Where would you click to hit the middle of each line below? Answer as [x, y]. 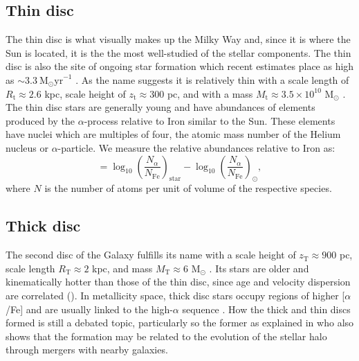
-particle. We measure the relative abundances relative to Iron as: [196, 147]
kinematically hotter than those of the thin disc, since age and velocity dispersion [178, 282]
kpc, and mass [122, 268]
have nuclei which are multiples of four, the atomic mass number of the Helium [173, 134]
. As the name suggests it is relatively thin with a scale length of [212, 79]
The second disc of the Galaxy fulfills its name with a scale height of [151, 255]
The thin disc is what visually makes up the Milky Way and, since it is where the [178, 39]
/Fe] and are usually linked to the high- [89, 309]
